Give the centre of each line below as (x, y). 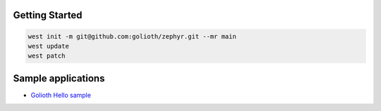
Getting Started (48, 15)
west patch (47, 56)
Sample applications (59, 78)
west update (49, 46)
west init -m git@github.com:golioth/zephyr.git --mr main (132, 36)
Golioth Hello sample (61, 95)
